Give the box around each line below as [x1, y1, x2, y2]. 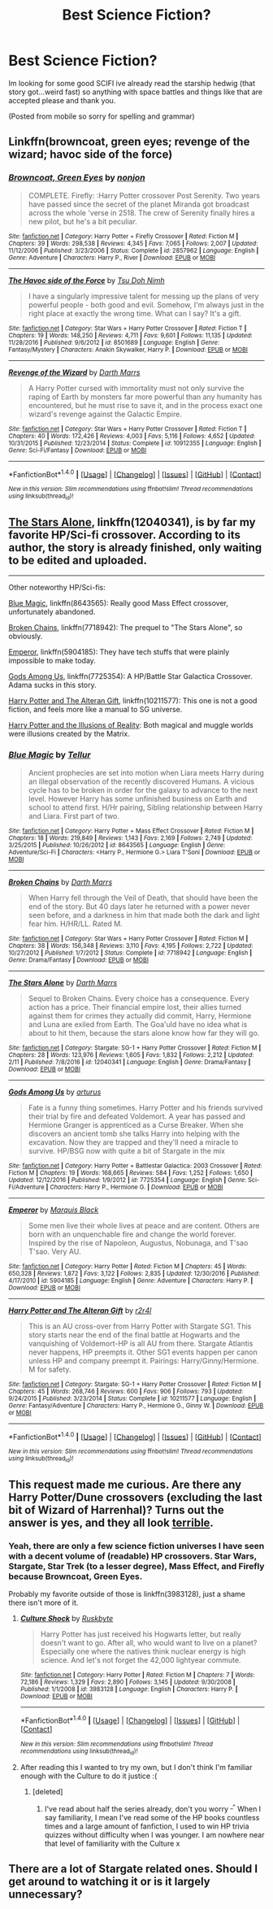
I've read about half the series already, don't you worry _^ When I [44, 1802, 262, 1814]
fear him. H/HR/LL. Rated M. [28, 919, 123, 928]
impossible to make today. [8, 656, 96, 666]
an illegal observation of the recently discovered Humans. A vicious [28, 776, 254, 786]
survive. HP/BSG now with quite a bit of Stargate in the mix [28, 1146, 226, 1155]
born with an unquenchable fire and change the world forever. [28, 1229, 236, 1239]
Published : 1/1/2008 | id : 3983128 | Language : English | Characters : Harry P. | [19, 1685, 238, 1694]
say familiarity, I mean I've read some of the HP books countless [44, 1813, 260, 1823]
